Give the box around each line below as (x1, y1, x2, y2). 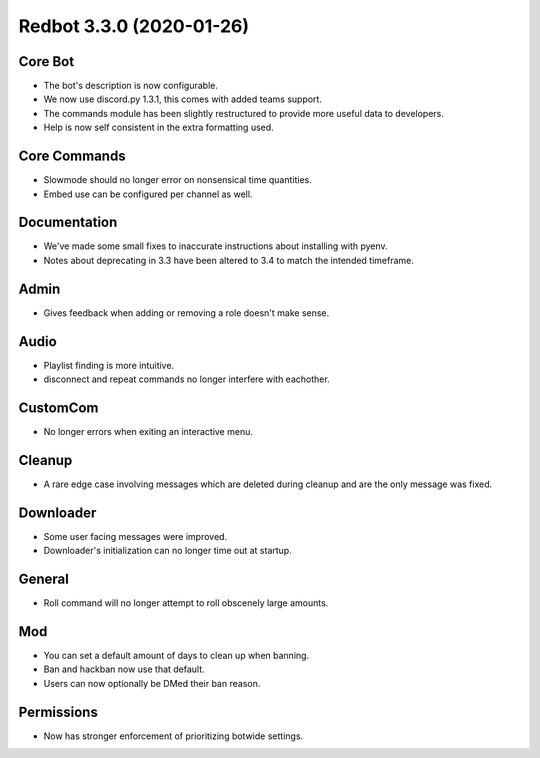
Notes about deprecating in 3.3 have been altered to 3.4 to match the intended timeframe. (43, 254, 415, 266)
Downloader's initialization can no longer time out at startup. (43, 545, 292, 557)
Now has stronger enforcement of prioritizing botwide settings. (43, 730, 304, 742)
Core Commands (18, 148, 126, 165)
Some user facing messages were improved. (43, 530, 228, 542)
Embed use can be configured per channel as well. (43, 188, 253, 200)
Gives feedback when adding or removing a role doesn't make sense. (43, 306, 330, 319)
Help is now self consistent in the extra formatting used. (43, 121, 274, 134)
